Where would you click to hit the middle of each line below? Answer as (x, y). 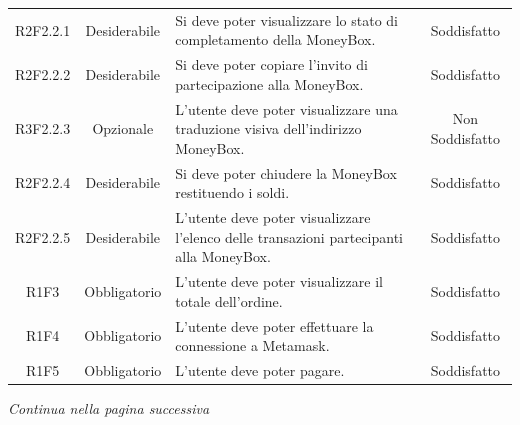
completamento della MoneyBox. (275, 39)
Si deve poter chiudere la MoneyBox (286, 172)
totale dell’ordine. (229, 300)
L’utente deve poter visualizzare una (286, 108)
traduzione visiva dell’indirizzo (268, 128)
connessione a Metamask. (252, 345)
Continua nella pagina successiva (109, 408)
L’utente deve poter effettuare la (274, 325)
